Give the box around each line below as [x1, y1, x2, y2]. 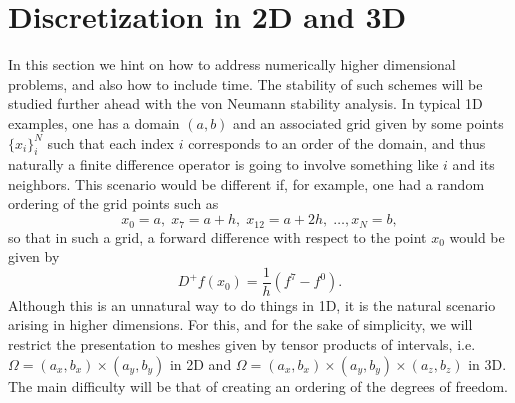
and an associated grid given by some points [233, 112, 504, 133]
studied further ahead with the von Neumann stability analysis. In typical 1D [8, 93, 483, 114]
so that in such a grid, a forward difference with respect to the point [8, 226, 427, 247]
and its [452, 154, 495, 175]
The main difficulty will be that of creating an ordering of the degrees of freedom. [8, 375, 508, 396]
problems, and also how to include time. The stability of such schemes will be [8, 73, 483, 94]
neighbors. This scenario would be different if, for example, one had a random [8, 173, 485, 194]
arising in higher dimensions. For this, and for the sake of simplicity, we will [8, 314, 473, 335]
